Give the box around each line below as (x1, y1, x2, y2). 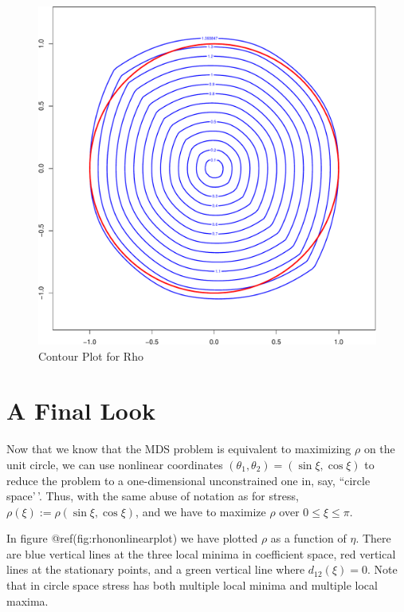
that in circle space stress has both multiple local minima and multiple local (6, 577, 378, 594)
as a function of (270, 530, 347, 547)
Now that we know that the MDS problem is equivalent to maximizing (6, 440, 351, 457)
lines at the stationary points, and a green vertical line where (6, 561, 305, 578)
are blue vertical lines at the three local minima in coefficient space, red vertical (6, 545, 396, 562)
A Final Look (6, 394, 155, 427)
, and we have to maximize (135, 503, 266, 519)
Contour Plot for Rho (38, 347, 143, 364)
